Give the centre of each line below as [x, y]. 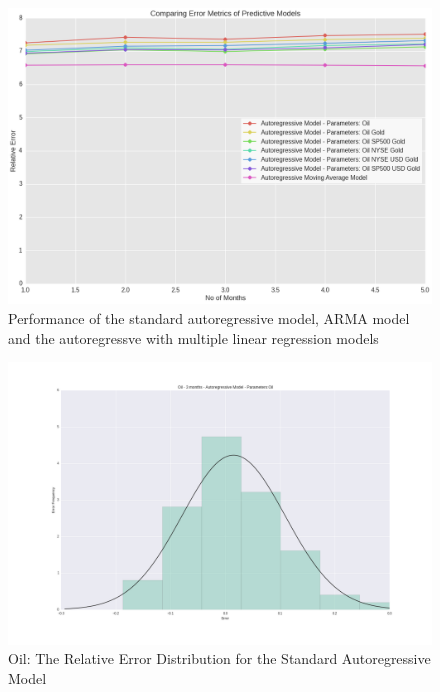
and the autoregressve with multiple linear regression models [193, 337]
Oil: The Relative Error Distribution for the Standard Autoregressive [219, 658]
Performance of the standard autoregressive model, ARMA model [209, 318]
